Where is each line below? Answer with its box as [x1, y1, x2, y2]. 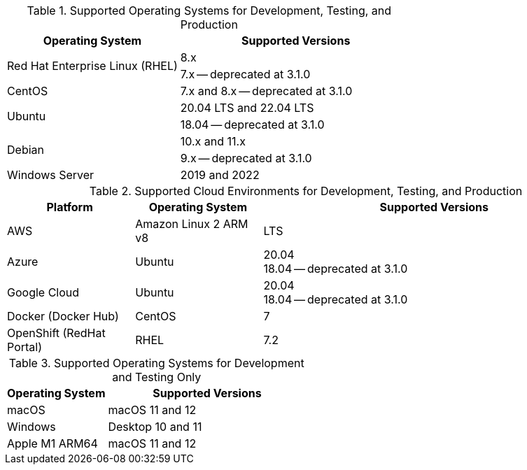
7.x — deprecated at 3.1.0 [180, 67, 311, 81]
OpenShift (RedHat [7, 326, 106, 340]
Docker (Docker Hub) [7, 309, 119, 323]
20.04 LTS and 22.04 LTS [180, 101, 314, 115]
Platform [46, 200, 93, 214]
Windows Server [7, 168, 94, 182]
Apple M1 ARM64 [7, 436, 98, 450]
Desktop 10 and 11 [108, 420, 202, 434]
